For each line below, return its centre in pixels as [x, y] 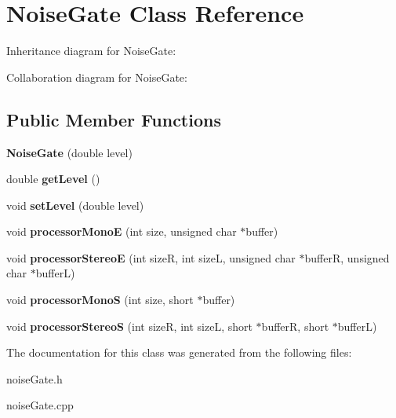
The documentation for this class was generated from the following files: [179, 352]
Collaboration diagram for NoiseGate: [97, 77]
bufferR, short [295, 326]
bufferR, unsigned [347, 257]
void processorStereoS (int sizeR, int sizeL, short [129, 326]
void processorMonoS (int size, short [100, 300]
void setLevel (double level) [75, 205]
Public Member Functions [114, 119]
